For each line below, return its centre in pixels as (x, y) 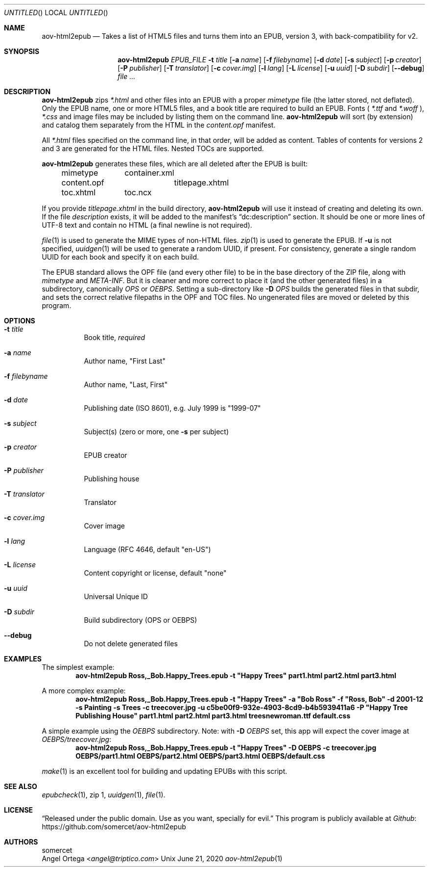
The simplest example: (78, 667)
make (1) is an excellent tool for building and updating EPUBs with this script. (165, 771)
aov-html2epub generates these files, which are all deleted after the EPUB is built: (175, 164)
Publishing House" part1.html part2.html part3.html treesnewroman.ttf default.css (213, 716)
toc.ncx (138, 192)
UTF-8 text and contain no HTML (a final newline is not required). (147, 225)
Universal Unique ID (116, 596)
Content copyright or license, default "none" (155, 573)
